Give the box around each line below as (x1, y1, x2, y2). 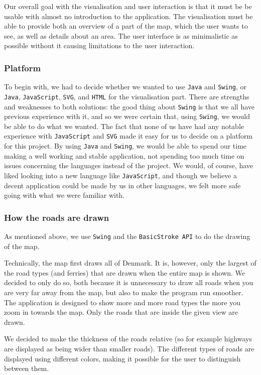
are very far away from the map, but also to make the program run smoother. (4, 287, 243, 297)
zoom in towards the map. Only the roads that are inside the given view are (4, 307, 238, 317)
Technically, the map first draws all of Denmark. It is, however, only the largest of (4, 258, 256, 268)
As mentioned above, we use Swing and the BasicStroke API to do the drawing (4, 230, 250, 241)
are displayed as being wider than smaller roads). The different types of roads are (4, 343, 254, 353)
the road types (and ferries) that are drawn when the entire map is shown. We (4, 267, 245, 278)
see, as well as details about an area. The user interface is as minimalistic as (4, 30, 238, 41)
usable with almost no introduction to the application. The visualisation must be (4, 11, 253, 21)
